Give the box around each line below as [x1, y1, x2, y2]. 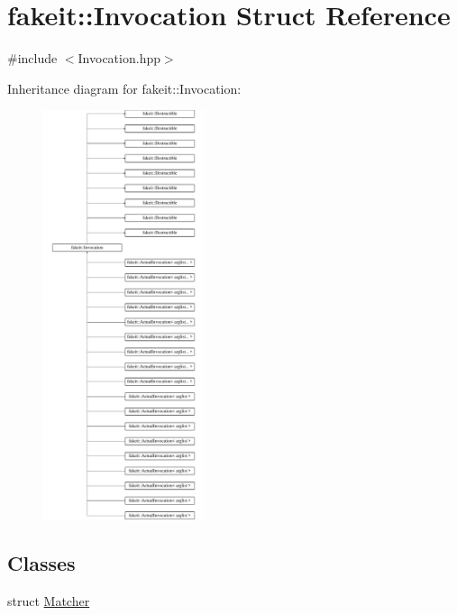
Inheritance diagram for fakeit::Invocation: [7, 78, 242, 97]
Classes [7, 548, 76, 576]
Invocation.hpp [78, 49, 160, 68]
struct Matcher [7, 591, 90, 610]
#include [7, 49, 58, 68]
